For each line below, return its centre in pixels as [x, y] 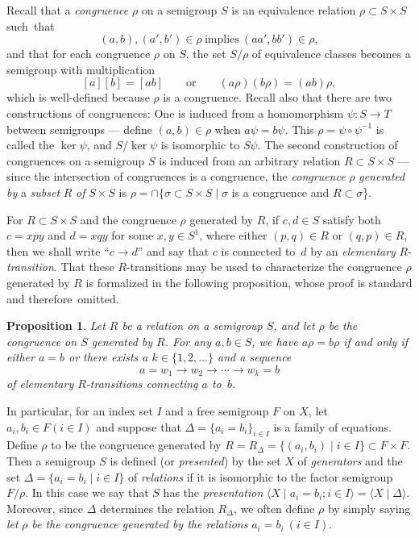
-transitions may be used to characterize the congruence [264, 267]
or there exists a [108, 357]
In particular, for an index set [80, 410]
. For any [188, 341]
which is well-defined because [78, 97]
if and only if [376, 341]
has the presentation [213, 492]
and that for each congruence [79, 54]
